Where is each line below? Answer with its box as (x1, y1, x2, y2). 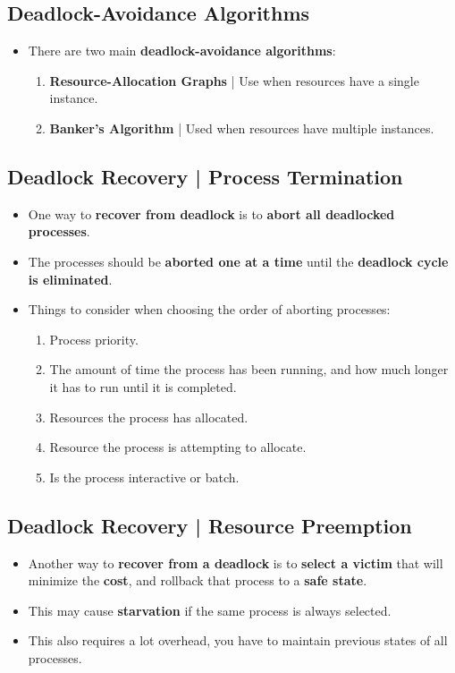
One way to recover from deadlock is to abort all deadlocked (28, 204, 395, 223)
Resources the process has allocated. (49, 407, 249, 426)
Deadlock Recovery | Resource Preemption (7, 511, 412, 539)
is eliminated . (28, 269, 113, 288)
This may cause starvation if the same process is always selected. (28, 601, 392, 619)
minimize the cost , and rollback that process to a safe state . (28, 571, 367, 590)
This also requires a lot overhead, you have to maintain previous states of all (28, 631, 448, 650)
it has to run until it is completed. (49, 377, 237, 396)
